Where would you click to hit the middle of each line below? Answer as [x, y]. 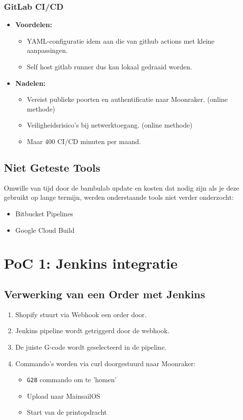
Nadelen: [30, 83]
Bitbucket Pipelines [44, 213]
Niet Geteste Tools [52, 167]
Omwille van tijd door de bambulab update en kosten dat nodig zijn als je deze [122, 187]
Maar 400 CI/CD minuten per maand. [84, 141]
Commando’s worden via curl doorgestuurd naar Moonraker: [105, 363]
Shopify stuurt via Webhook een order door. [81, 314]
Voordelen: [34, 24]
